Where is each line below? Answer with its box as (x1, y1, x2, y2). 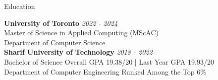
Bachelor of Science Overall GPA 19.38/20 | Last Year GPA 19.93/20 (4, 56, 214, 67)
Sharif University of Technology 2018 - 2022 (4, 47, 153, 57)
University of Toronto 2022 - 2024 (4, 17, 118, 28)
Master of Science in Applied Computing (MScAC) (4, 27, 159, 38)
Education (4, 1, 35, 11)
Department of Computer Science (4, 37, 106, 47)
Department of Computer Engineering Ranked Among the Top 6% (4, 66, 206, 77)
